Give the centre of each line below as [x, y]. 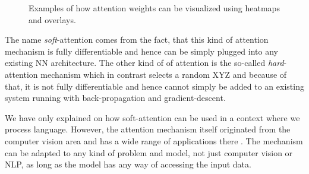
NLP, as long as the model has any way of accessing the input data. [128, 164]
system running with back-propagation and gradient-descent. [115, 98]
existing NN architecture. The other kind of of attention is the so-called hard [144, 63]
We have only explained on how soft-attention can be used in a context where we [152, 117]
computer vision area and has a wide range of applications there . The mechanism [154, 140]
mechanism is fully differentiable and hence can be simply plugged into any [141, 51]
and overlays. [52, 19]
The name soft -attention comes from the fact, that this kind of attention [137, 39]
